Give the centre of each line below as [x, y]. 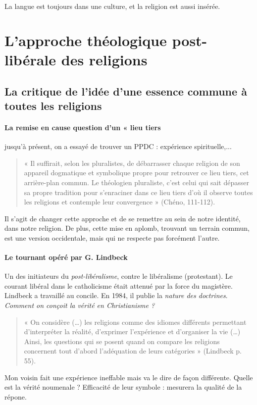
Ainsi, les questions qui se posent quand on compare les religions [122, 341]
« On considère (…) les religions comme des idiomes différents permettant [135, 322]
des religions [104, 59]
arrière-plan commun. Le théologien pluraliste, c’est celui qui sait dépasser [136, 182]
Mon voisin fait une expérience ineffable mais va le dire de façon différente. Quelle [129, 377]
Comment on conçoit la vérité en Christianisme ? [80, 305]
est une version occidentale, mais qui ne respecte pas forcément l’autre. [112, 237]
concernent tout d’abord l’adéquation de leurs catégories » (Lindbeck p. [133, 351]
